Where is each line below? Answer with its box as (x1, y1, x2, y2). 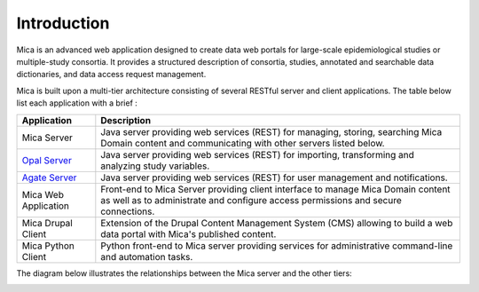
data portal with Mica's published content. (100, 227, 277, 240)
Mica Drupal (21, 217, 73, 229)
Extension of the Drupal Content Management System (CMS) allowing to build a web (100, 217, 453, 229)
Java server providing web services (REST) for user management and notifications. (100, 171, 448, 184)
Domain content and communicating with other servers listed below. (100, 137, 385, 149)
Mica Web (21, 188, 64, 201)
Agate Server (21, 171, 77, 184)
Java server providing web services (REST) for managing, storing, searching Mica (100, 125, 443, 138)
